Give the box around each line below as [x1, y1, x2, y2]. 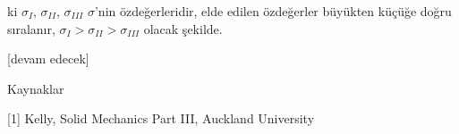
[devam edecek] [7, 49, 89, 68]
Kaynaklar [7, 79, 64, 97]
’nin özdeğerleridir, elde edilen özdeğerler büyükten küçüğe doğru [94, 2, 452, 20]
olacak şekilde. [143, 19, 223, 38]
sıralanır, [7, 19, 55, 38]
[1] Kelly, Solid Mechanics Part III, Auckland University [7, 109, 315, 128]
